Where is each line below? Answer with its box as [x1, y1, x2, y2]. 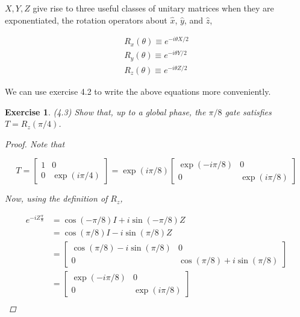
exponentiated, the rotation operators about [5, 13, 167, 26]
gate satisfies [225, 105, 272, 118]
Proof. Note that [5, 137, 65, 150]
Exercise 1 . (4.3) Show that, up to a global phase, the [5, 105, 206, 118]
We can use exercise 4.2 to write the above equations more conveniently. [5, 85, 271, 97]
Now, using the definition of [5, 192, 108, 205]
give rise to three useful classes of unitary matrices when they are [33, 2, 274, 14]
